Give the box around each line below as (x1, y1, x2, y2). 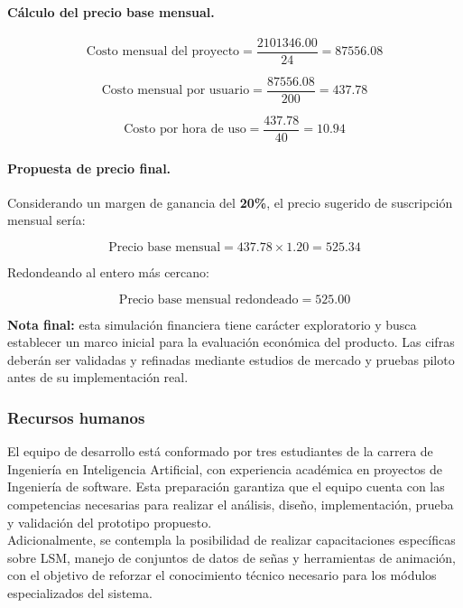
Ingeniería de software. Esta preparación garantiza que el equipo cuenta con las (7, 477, 445, 496)
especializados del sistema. (7, 583, 153, 602)
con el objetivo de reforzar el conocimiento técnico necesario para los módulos (7, 566, 437, 585)
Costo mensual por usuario (101, 84, 250, 98)
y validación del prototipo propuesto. (7, 512, 212, 531)
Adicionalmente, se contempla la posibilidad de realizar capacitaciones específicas (7, 530, 456, 549)
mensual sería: (7, 210, 86, 229)
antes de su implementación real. (7, 368, 189, 387)
